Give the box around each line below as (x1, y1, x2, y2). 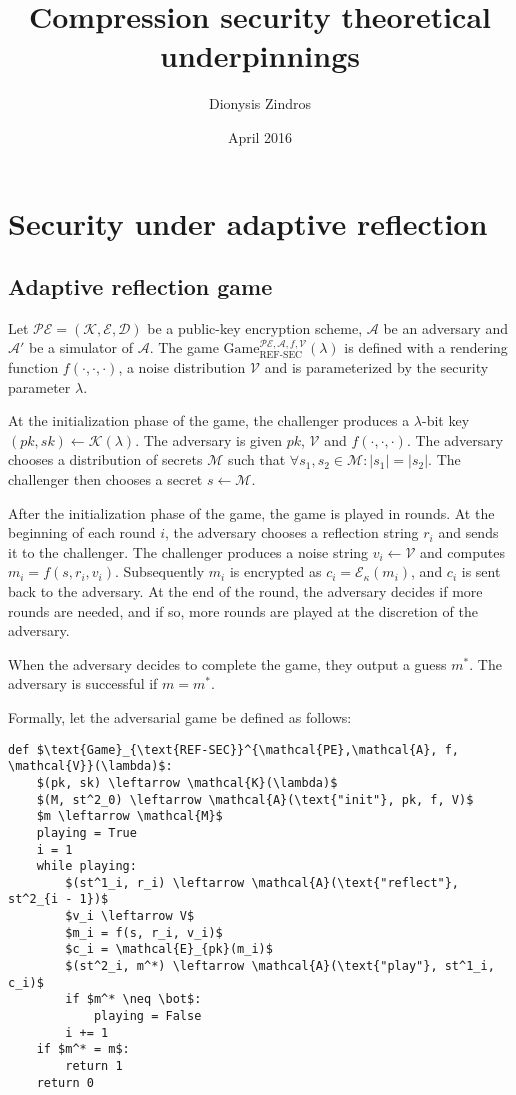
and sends (438, 522, 499, 543)
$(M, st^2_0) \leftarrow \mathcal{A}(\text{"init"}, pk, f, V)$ (36, 792, 474, 807)
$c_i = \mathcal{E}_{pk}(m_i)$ (65, 942, 273, 957)
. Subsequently (114, 561, 205, 582)
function (8, 357, 59, 378)
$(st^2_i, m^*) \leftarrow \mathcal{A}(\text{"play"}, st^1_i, (65, 959, 495, 974)
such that (227, 449, 286, 470)
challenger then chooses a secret (8, 469, 203, 490)
